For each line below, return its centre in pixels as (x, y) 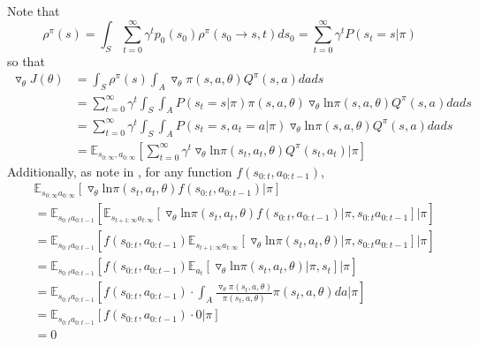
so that (26, 60)
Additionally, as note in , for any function (120, 171)
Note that (34, 11)
